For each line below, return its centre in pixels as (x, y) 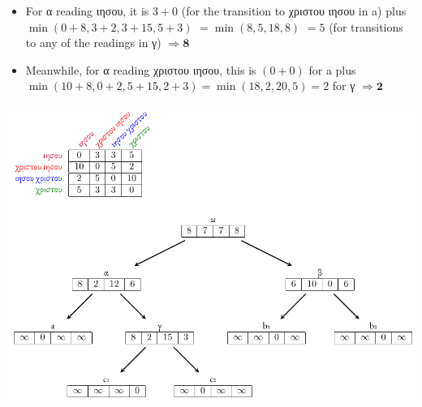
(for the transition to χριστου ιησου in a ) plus (294, 11)
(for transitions (366, 26)
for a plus (332, 69)
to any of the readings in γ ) (93, 43)
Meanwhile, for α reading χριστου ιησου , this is (141, 69)
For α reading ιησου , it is (87, 11)
